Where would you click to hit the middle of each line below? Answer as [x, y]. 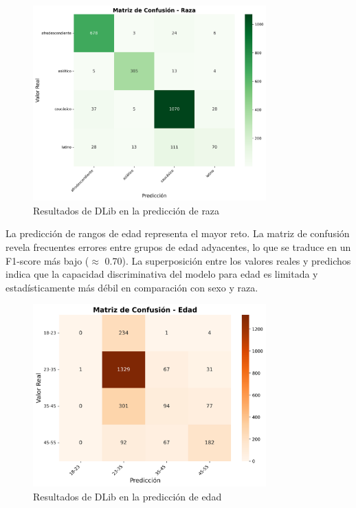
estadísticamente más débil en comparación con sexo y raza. [132, 287]
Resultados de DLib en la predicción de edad [127, 496]
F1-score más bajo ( [47, 260]
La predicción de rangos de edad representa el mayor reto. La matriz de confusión [178, 233]
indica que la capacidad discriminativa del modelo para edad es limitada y [162, 274]
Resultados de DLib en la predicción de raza [126, 210]
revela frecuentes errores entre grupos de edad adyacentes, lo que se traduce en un [178, 246]
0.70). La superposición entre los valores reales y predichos [228, 260]
